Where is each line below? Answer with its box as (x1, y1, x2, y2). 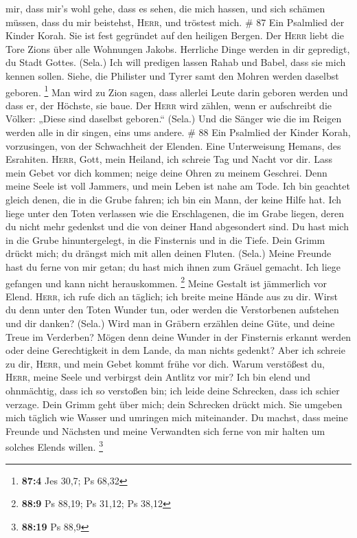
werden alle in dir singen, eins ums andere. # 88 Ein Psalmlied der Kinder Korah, (5, 125, 351, 139)
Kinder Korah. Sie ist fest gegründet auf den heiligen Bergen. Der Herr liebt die (5, 28, 344, 43)
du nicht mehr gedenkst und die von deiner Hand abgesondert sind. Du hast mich (5, 219, 349, 234)
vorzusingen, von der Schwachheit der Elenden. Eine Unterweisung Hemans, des (5, 138, 341, 153)
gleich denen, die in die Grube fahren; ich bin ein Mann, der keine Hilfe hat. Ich (5, 192, 342, 206)
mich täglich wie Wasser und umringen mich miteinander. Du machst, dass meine (5, 410, 348, 425)
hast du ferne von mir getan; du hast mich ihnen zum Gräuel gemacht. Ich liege (5, 259, 341, 273)
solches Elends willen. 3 (5, 438, 103, 453)
